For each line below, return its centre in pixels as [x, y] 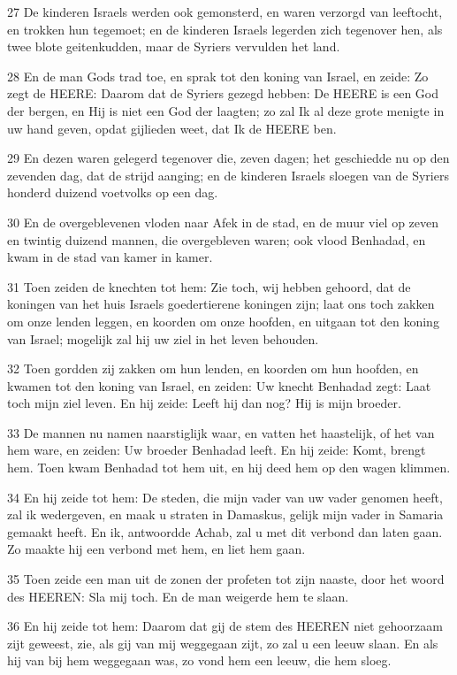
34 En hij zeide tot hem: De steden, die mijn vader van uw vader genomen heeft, [225, 497]
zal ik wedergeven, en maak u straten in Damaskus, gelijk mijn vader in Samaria [225, 514]
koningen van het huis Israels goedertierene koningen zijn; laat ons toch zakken [221, 304]
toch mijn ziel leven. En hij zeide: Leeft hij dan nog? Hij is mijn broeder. [204, 403]
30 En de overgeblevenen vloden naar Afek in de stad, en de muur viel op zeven [223, 222]
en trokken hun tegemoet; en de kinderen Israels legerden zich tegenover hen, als [225, 29]
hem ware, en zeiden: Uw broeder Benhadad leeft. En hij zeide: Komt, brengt [217, 450]
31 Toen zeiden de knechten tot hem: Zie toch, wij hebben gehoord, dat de [209, 286]
